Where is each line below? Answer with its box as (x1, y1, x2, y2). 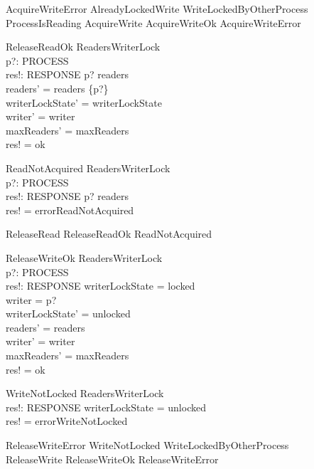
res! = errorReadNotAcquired (6, 202, 134, 217)
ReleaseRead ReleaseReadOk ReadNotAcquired (6, 226, 212, 241)
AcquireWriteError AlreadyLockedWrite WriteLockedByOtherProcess (6, 1, 308, 16)
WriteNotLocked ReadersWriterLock (6, 386, 164, 401)
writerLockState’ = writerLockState (6, 95, 162, 110)
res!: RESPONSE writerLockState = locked (6, 278, 195, 293)
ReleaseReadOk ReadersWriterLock (6, 39, 161, 54)
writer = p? (6, 292, 57, 307)
